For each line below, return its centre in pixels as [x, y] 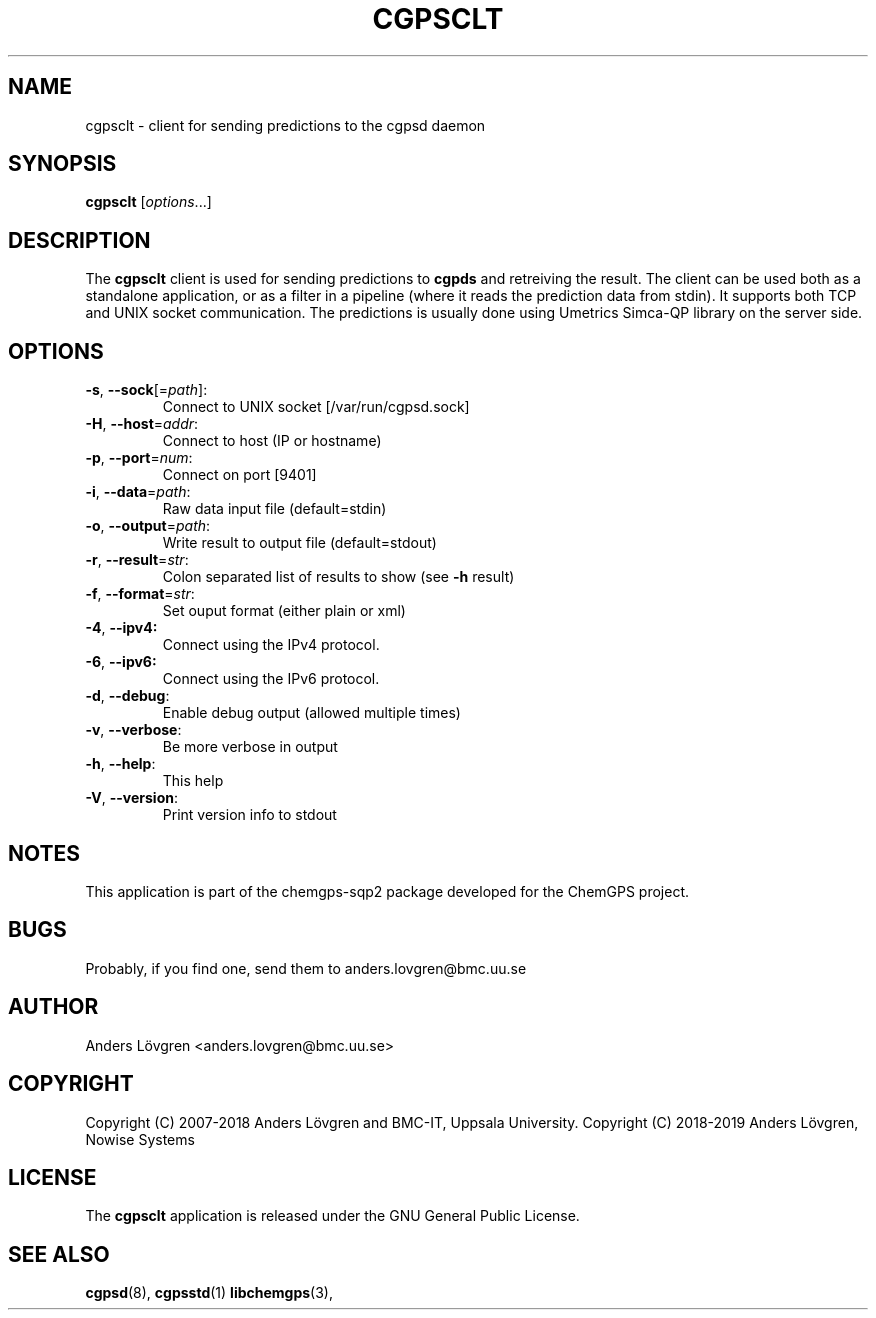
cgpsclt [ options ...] [148, 202]
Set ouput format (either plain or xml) [284, 611]
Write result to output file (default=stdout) [299, 543]
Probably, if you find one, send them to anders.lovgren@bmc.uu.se [306, 968]
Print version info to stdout [249, 815]
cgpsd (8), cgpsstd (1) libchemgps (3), [209, 1293]
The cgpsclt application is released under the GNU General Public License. [332, 1216]
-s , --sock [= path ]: [146, 390]
